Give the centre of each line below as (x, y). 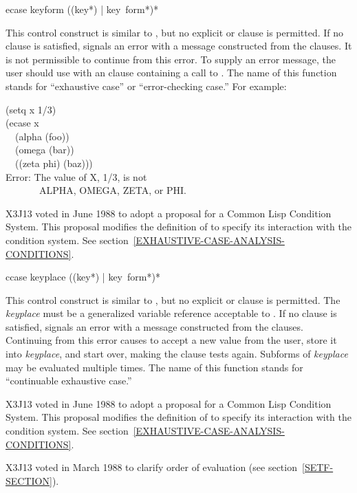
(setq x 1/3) (31, 109)
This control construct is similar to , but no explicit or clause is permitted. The (173, 299)
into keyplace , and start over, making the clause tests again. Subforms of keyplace (177, 354)
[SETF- (318, 467)
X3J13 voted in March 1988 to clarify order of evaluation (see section (151, 467)
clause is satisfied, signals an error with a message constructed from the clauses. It (179, 46)
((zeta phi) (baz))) (54, 163)
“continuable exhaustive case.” (69, 381)
